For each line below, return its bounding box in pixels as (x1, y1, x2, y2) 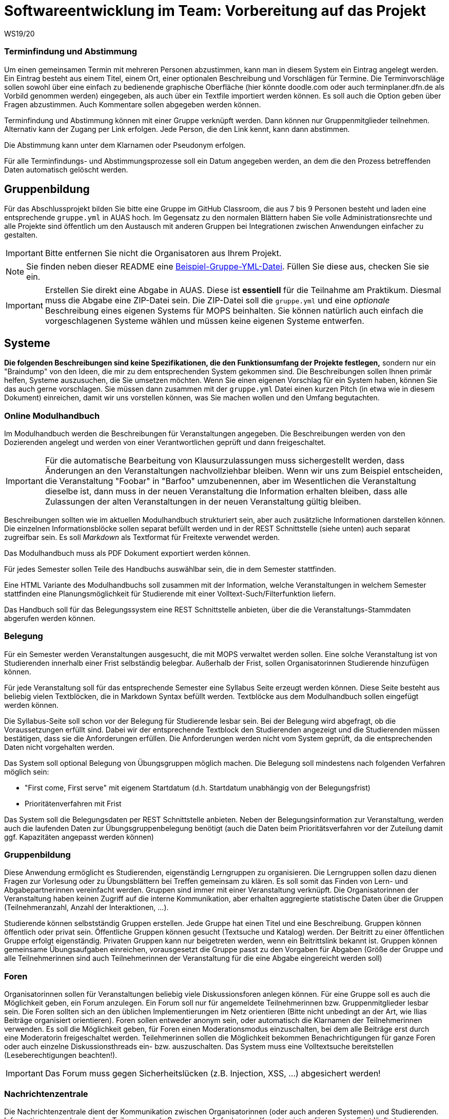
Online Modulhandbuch (4, 410, 100, 421)
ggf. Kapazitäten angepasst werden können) (4, 832, 154, 841)
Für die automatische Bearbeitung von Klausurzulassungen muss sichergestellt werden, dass (45, 455, 405, 466)
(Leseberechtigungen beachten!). (4, 1051, 118, 1060)
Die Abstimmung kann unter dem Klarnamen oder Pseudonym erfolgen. (4, 140, 246, 149)
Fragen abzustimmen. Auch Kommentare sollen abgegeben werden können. (4, 100, 261, 109)
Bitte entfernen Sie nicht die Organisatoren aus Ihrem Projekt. (45, 248, 282, 259)
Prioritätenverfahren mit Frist (25, 799, 122, 808)
